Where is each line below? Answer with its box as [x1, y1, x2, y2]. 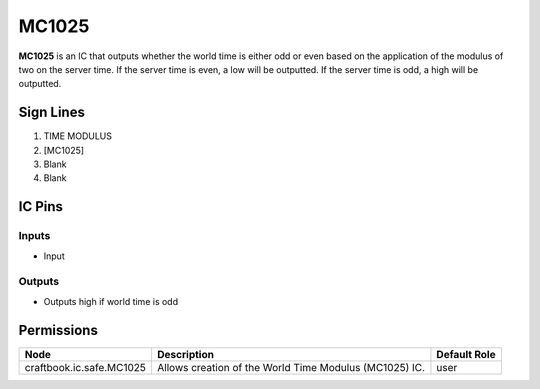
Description [156, 347, 215, 361]
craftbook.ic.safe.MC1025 [24, 360, 147, 374]
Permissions [18, 321, 99, 339]
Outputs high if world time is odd [43, 295, 179, 307]
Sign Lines [18, 104, 85, 121]
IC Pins [18, 198, 64, 215]
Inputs [18, 229, 51, 243]
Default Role [436, 347, 496, 361]
